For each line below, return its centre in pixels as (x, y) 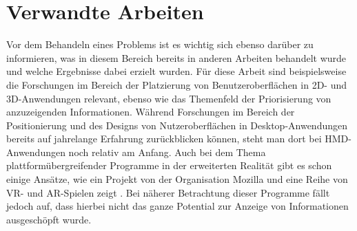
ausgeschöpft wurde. (49, 219)
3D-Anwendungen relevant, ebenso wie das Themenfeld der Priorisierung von (169, 98)
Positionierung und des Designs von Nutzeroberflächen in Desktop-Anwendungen (177, 125)
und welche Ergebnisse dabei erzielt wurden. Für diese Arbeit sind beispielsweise (176, 71)
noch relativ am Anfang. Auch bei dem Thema (167, 152)
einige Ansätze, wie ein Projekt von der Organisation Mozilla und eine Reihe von (177, 179)
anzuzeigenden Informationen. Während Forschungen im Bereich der (151, 112)
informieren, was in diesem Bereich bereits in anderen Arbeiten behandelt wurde (176, 57)
